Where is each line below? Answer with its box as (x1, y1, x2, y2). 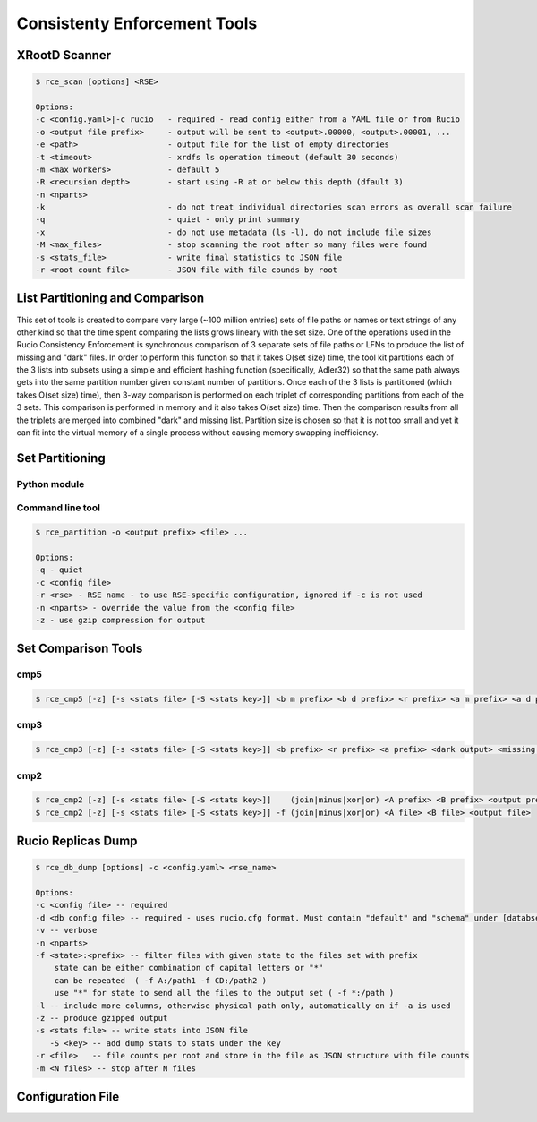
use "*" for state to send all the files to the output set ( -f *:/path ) (54, 988, 395, 998)
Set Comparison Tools (16, 641, 143, 656)
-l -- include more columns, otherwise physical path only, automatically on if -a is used (35, 1000, 451, 1011)
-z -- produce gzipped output (35, 1013, 168, 1023)
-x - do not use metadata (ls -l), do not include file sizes (35, 227, 432, 237)
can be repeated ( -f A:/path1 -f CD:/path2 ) (54, 975, 268, 985)
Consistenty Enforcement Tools (16, 13, 258, 33)
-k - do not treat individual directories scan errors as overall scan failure (35, 202, 512, 212)
